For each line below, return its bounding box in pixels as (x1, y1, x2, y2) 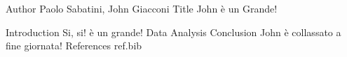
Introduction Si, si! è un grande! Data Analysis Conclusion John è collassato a (6, 24, 341, 39)
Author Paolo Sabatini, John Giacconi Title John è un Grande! (6, 1, 278, 15)
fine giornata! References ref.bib (6, 38, 142, 53)
